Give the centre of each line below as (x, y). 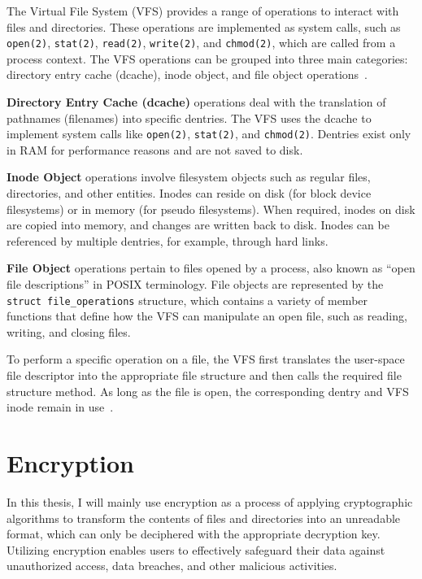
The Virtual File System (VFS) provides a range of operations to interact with (203, 11)
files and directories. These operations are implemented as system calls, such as (204, 26)
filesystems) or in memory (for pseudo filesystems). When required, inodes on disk (211, 209)
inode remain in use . (60, 407)
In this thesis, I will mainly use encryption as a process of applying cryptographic (210, 501)
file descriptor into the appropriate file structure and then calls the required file (204, 375)
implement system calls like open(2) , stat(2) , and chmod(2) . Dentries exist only (209, 134)
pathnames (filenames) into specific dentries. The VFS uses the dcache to (189, 118)
